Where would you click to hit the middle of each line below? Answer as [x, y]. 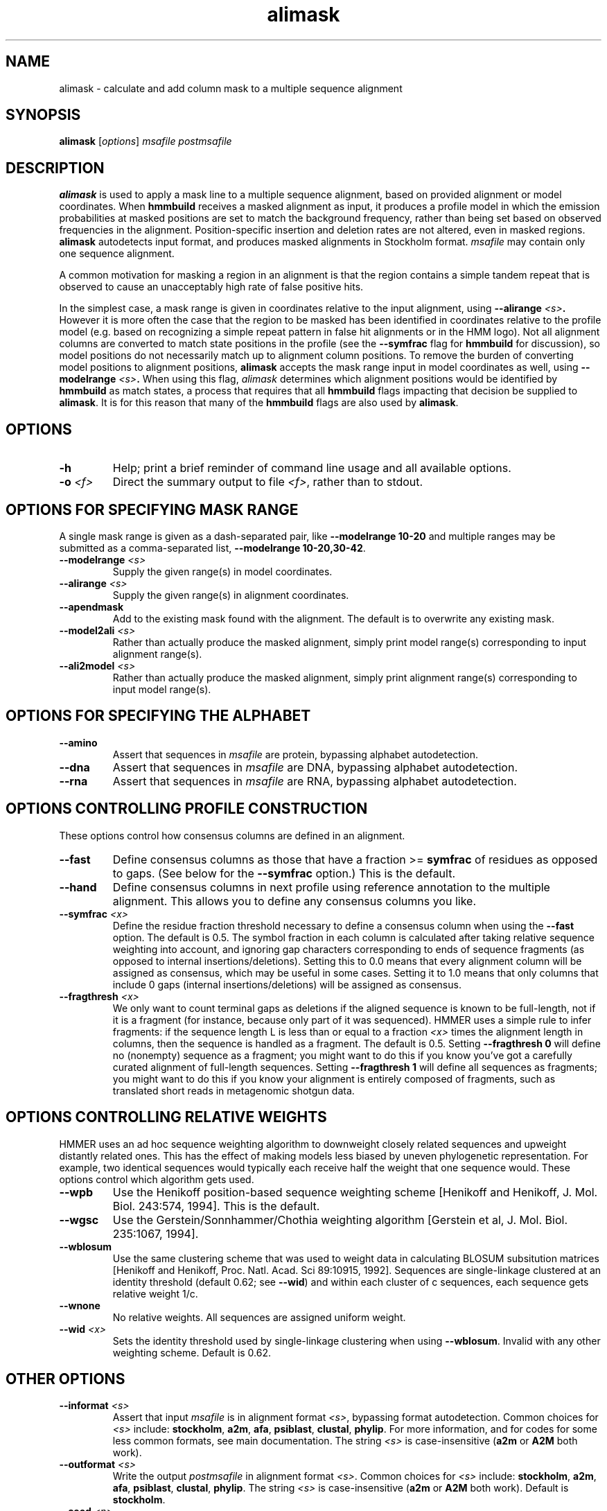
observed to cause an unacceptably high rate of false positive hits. [211, 287]
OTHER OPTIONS [65, 1379]
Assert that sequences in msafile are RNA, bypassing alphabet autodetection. [315, 781]
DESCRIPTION [55, 168]
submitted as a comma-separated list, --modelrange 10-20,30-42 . [212, 548]
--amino [78, 742]
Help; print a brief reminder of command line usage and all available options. [312, 468]
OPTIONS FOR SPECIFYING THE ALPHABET [158, 716]
